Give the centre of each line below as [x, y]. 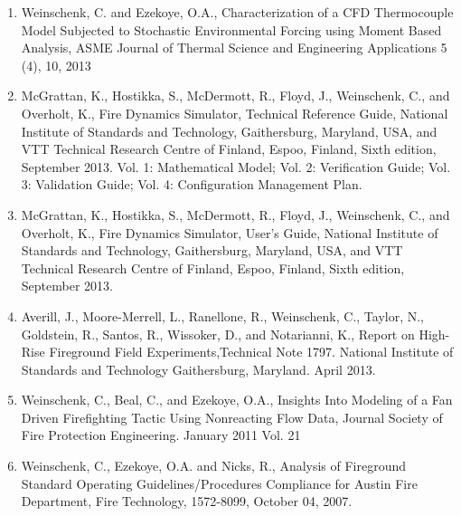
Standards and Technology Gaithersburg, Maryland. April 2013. [198, 369]
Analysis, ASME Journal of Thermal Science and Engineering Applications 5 [234, 48]
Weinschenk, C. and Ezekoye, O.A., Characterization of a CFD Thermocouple [237, 12]
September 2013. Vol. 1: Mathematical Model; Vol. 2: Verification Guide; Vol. [236, 166]
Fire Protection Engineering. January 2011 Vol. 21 [161, 435]
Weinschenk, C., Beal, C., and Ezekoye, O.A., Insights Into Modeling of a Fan [237, 400]
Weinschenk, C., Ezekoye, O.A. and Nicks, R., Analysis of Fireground [214, 466]
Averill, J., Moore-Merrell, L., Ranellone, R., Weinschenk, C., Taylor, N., [222, 315]
